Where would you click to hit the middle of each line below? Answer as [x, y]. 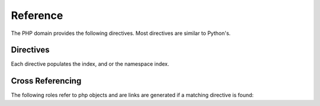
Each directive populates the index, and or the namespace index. [90, 64]
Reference [37, 15]
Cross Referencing [46, 81]
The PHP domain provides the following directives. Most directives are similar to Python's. [121, 33]
